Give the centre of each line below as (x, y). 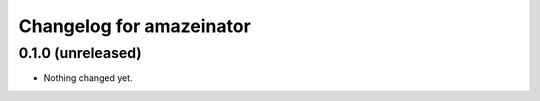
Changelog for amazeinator (135, 26)
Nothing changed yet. (88, 78)
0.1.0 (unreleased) (80, 53)
